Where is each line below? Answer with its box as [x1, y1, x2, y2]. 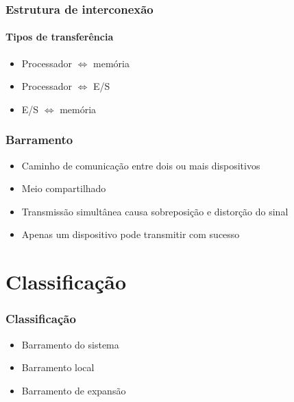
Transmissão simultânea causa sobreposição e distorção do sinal [21, 204, 289, 218]
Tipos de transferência [5, 29, 114, 44]
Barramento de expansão [21, 383, 126, 397]
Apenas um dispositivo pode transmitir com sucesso [21, 227, 240, 241]
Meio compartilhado [21, 181, 106, 196]
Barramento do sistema [21, 337, 119, 351]
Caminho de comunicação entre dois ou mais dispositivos [21, 158, 260, 172]
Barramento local [21, 360, 95, 375]
